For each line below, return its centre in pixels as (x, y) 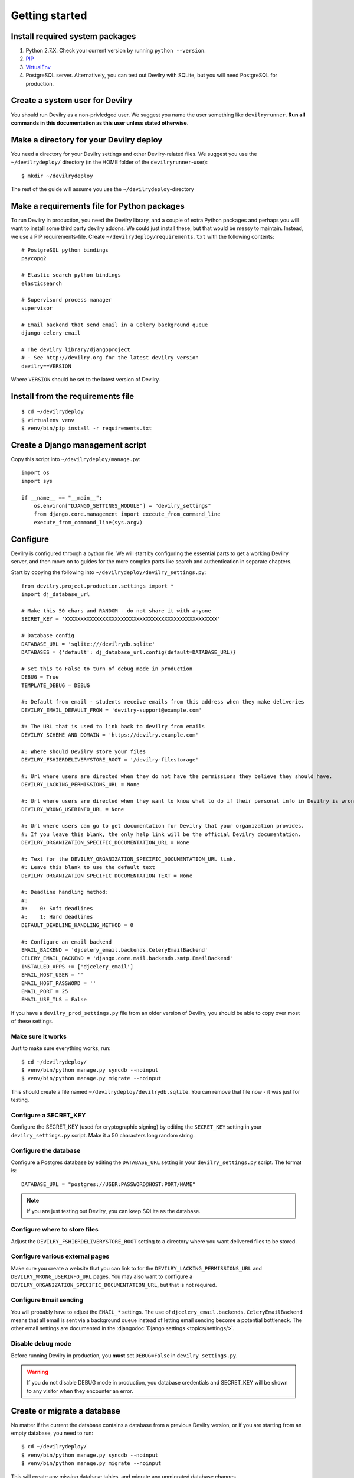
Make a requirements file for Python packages (98, 206)
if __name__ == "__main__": (62, 497)
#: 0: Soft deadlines (57, 909)
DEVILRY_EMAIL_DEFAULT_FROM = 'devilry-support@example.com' (112, 710)
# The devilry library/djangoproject (76, 349)
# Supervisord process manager (67, 300)
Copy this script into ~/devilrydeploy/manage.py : (76, 459)
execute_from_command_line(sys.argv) (88, 522)
